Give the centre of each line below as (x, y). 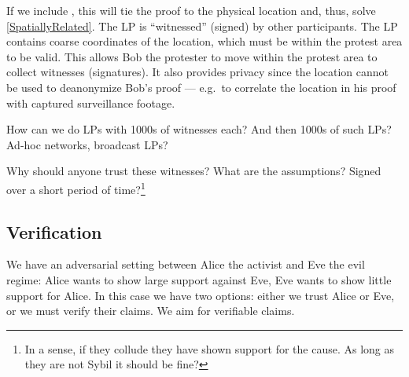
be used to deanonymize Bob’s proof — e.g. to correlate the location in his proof (201, 87)
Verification (54, 231)
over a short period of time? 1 (76, 188)
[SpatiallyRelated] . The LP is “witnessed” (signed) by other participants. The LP (202, 26)
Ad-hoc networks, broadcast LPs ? (87, 144)
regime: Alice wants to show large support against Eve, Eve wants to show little (199, 279)
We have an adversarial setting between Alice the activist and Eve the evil (186, 264)
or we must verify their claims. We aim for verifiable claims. (151, 311)
